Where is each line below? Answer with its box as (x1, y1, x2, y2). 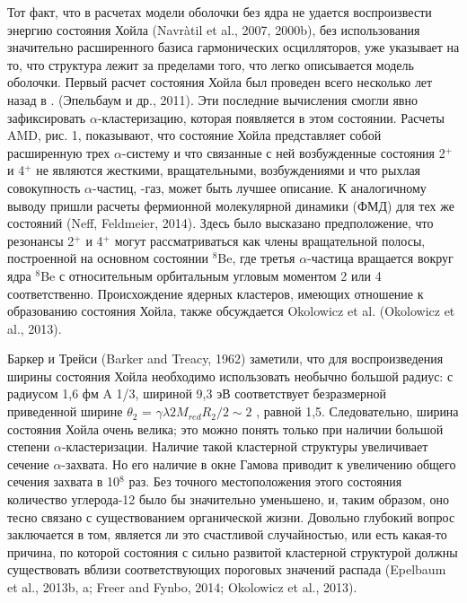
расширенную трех (7, 143, 110, 162)
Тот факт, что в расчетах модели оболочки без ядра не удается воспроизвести (7, 3, 432, 21)
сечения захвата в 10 (7, 472, 120, 491)
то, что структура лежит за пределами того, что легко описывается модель (7, 55, 414, 74)
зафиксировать (7, 108, 86, 127)
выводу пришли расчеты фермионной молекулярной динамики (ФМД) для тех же (7, 196, 454, 214)
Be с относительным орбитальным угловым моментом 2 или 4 (40, 266, 382, 284)
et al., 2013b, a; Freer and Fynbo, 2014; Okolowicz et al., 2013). (7, 578, 357, 596)
